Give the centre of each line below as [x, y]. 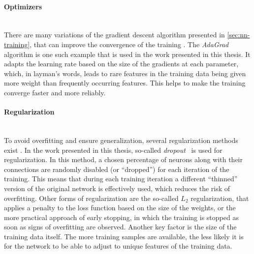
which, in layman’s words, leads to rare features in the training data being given [125, 73]
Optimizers [23, 6]
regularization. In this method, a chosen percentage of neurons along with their [124, 159]
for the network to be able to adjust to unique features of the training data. [118, 246]
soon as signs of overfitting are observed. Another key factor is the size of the [120, 227]
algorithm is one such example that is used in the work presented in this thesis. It [127, 54]
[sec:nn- [238, 35]
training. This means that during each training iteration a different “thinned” [121, 179]
